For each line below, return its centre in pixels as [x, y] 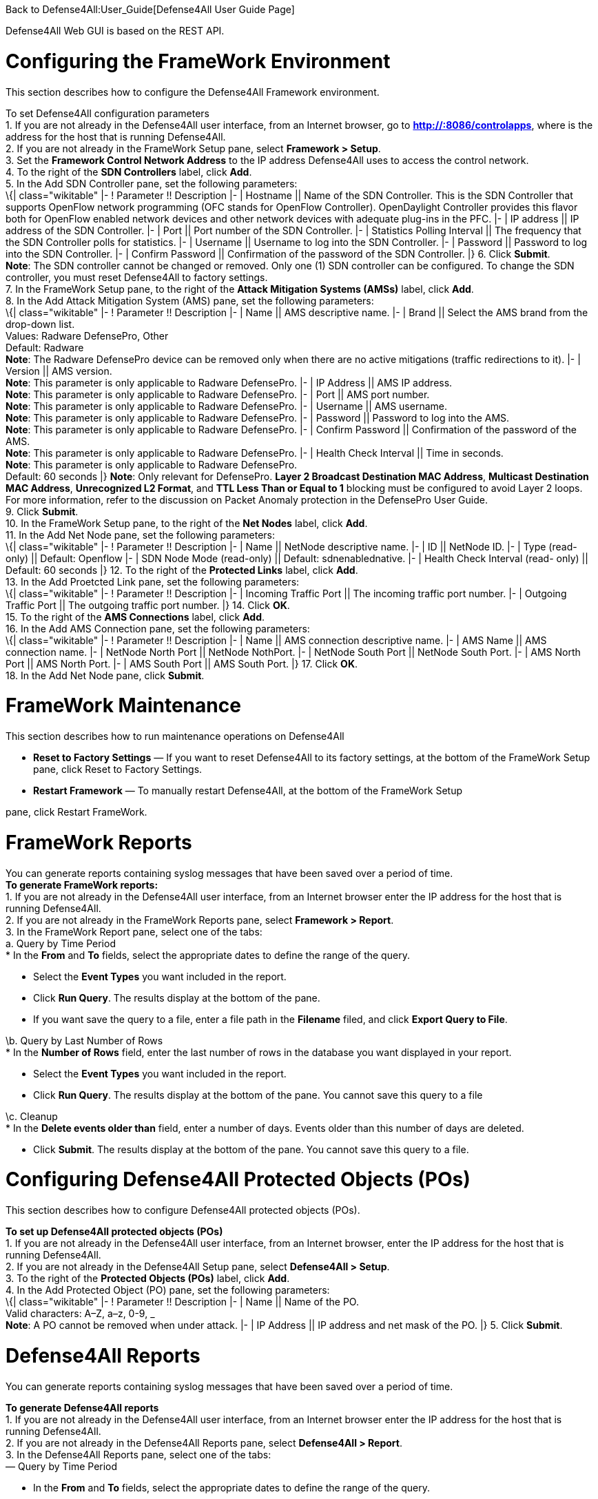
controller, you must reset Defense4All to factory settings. [137, 277]
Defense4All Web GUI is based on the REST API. [115, 31]
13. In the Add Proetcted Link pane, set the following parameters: [153, 581]
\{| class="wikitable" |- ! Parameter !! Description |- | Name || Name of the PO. [182, 1302]
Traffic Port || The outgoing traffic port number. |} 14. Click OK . [148, 605]
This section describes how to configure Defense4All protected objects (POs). [183, 1210]
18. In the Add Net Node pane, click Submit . [105, 675]
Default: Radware [45, 347]
